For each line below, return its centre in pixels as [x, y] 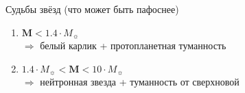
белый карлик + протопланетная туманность [133, 45]
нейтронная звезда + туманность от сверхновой [140, 82]
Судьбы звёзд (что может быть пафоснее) [92, 9]
